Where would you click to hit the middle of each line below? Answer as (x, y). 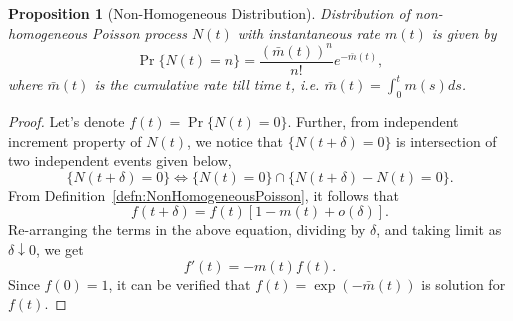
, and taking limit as (439, 229)
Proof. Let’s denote (66, 121)
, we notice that (235, 140)
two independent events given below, (120, 160)
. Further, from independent (373, 121)
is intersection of (446, 140)
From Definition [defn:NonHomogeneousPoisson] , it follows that (204, 194)
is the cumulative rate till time (187, 84)
